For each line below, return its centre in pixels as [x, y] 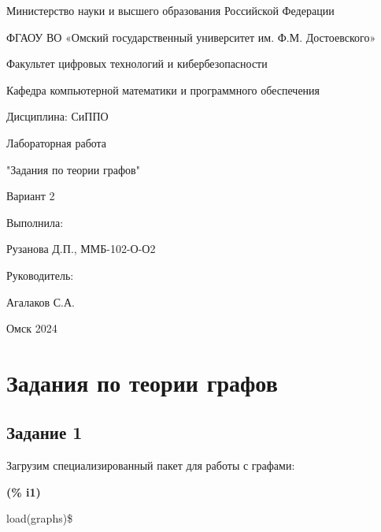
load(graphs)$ [40, 518]
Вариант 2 [31, 196]
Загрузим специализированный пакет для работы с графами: [151, 465]
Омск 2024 [32, 328]
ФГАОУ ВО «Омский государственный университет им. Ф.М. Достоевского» [191, 37]
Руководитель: [40, 275]
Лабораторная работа [57, 142]
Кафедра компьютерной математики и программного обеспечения [163, 89]
